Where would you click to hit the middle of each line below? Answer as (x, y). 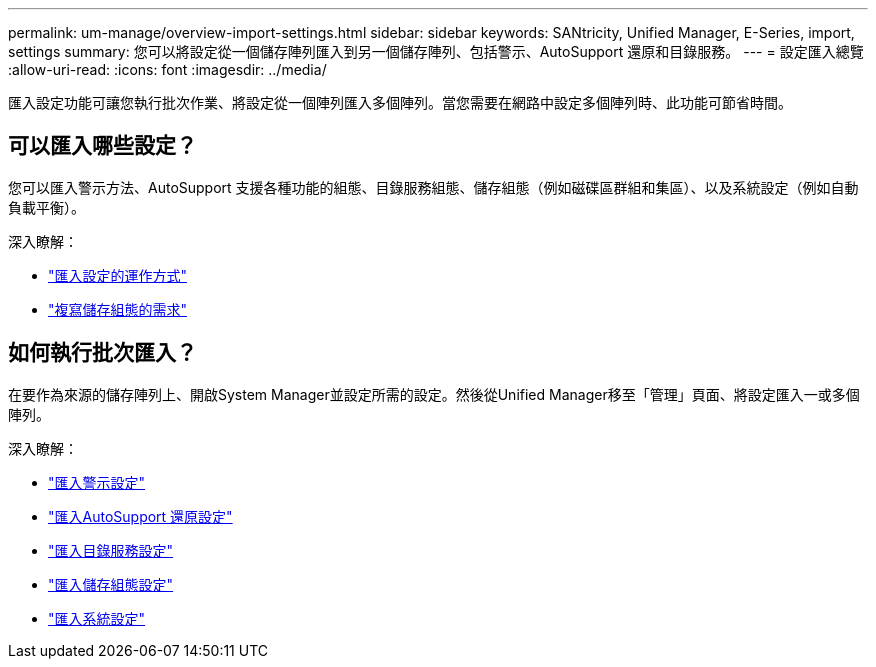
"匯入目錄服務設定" (111, 550)
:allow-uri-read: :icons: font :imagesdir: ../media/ (167, 69)
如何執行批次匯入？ (102, 353)
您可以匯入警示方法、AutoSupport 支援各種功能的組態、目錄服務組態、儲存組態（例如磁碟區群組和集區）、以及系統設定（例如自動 (433, 187)
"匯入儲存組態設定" (111, 584)
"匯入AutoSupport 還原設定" (140, 516)
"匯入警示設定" (97, 482)
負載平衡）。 (46, 207)
